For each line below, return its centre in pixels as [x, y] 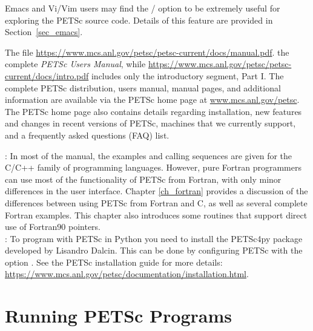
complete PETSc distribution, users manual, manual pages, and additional [143, 87]
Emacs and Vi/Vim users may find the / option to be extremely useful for [143, 8]
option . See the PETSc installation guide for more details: [114, 262]
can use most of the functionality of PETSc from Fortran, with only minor [143, 179]
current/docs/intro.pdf [47, 75]
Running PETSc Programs [119, 316]
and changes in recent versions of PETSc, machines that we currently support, [150, 123]
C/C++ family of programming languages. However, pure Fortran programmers [153, 167]
